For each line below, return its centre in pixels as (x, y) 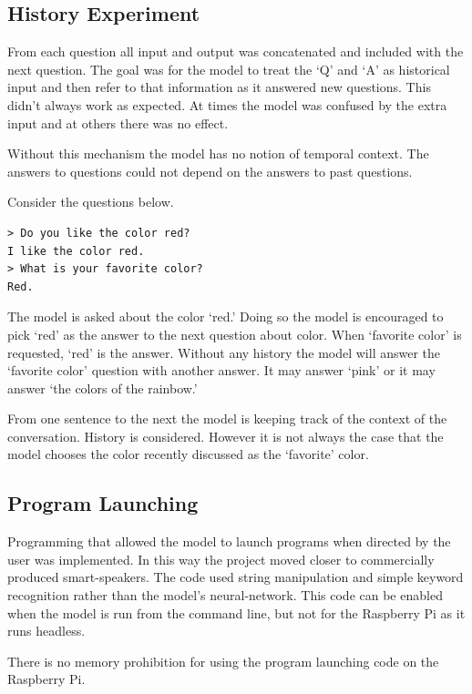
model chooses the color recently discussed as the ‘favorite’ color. (188, 454)
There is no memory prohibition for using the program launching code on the (223, 661)
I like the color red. (76, 251)
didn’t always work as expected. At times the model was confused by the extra (227, 104)
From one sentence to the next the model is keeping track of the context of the (227, 418)
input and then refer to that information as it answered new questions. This (219, 87)
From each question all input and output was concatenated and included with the (236, 51)
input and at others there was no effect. (118, 122)
